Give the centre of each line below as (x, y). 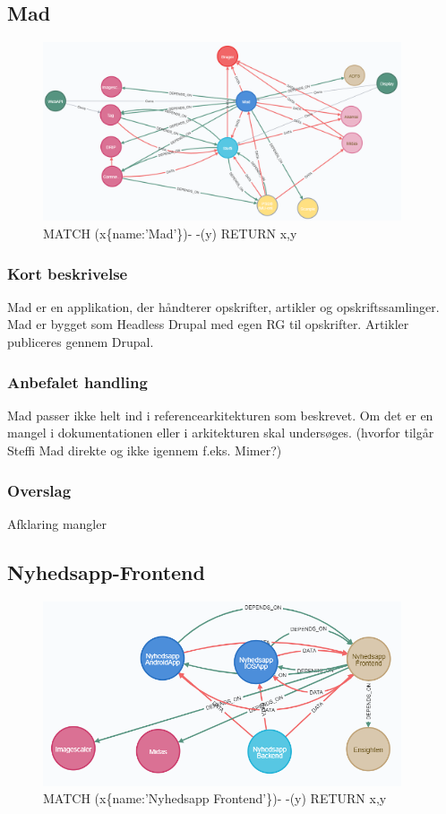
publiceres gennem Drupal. (81, 342)
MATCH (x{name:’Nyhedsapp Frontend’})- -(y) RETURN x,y (215, 798)
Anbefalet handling (77, 381)
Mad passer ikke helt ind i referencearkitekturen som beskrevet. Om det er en (220, 415)
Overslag (39, 490)
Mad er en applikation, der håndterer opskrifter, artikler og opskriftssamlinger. (223, 306)
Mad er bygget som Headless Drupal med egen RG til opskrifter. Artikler (208, 324)
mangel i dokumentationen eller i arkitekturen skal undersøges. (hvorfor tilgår (221, 433)
